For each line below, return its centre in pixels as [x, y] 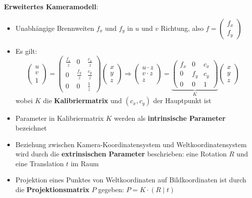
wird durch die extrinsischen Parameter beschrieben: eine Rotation [121, 154]
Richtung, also [182, 28]
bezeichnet [31, 128]
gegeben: [111, 189]
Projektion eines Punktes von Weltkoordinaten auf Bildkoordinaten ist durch [131, 180]
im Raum [85, 163]
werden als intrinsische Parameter [170, 118]
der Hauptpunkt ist [182, 100]
